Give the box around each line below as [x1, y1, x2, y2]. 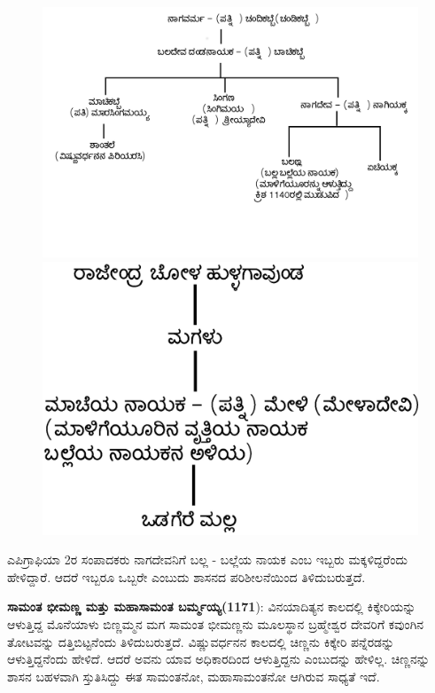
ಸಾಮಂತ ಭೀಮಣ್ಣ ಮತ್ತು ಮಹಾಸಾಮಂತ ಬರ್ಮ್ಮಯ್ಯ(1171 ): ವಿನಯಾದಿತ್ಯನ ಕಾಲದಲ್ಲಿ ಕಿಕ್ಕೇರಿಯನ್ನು [7, 597, 416, 616]
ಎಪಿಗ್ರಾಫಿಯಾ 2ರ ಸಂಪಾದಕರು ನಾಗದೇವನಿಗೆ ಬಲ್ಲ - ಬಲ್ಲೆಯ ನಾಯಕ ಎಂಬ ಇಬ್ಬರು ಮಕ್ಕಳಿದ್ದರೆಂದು [7, 550, 408, 569]
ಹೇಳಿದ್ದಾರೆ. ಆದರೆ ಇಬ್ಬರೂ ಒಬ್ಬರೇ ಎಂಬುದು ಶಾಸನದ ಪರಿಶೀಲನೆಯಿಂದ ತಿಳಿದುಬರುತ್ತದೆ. [7, 567, 366, 586]
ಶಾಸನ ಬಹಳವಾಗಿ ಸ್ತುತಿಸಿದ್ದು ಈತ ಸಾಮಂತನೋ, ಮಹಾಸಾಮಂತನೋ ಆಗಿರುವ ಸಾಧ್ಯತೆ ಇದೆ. [7, 666, 380, 685]
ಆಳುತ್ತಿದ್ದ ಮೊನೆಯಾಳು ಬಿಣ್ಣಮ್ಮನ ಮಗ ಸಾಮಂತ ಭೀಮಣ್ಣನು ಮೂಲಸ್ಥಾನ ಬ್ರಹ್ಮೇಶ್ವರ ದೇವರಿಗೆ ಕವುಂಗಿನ [7, 615, 424, 633]
